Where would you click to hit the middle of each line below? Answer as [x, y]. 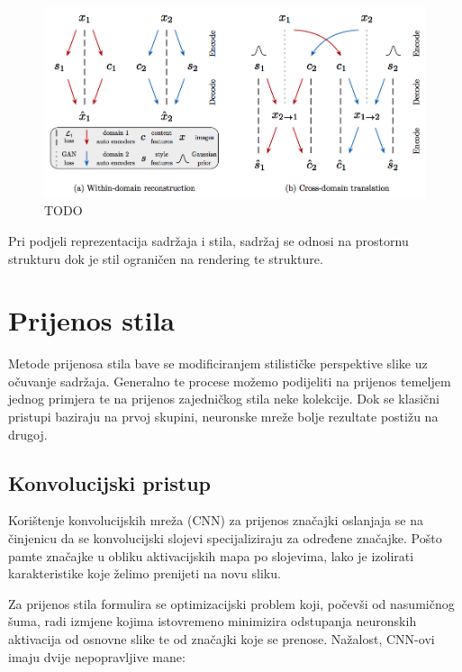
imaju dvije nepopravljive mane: [97, 656]
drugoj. [28, 434]
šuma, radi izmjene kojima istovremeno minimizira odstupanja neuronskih [213, 621]
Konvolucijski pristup [109, 482]
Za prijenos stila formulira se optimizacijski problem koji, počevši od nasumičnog [231, 603]
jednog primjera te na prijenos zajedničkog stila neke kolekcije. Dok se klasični [224, 399]
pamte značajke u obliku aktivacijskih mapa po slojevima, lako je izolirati [211, 555]
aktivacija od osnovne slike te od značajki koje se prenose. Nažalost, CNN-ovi [222, 639]
